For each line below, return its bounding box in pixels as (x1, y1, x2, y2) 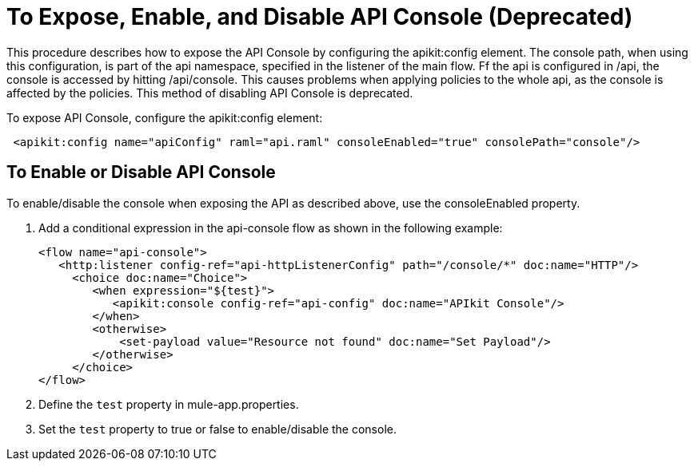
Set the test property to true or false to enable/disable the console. (38, 421, 397, 436)
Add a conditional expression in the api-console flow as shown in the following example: (38, 220, 503, 235)
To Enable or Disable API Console (6, 162, 276, 183)
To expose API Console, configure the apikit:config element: (6, 110, 323, 125)
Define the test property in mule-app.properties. (38, 397, 299, 411)
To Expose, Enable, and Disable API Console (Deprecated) (6, 3, 633, 30)
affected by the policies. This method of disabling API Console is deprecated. (6, 85, 413, 100)
